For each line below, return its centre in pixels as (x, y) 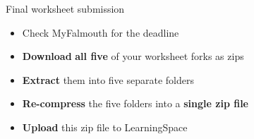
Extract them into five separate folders (108, 79)
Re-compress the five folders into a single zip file (135, 103)
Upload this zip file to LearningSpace (105, 127)
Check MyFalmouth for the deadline (101, 32)
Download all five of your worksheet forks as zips (133, 56)
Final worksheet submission (65, 8)
